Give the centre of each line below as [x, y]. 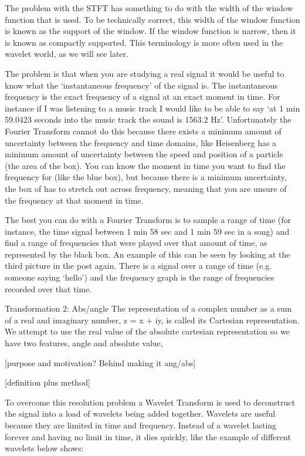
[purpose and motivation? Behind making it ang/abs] [100, 362]
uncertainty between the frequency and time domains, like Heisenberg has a [141, 142]
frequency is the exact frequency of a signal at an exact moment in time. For [143, 97]
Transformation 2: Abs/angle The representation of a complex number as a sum [148, 308]
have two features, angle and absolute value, [84, 343]
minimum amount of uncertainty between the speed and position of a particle [144, 154]
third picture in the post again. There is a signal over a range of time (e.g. [138, 266]
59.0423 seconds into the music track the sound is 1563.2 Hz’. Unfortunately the [148, 119]
